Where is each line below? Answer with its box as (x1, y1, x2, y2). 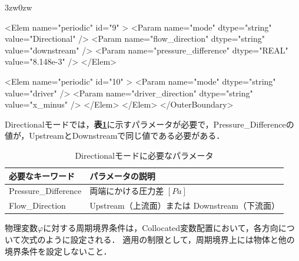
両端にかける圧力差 (89, 185, 164, 197)
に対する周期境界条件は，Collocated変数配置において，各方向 (43, 222, 278, 234)
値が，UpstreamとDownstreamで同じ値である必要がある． (5, 129, 225, 142)
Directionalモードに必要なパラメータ (75, 149, 214, 161)
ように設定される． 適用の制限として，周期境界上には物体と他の (45, 233, 295, 245)
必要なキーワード (9, 169, 75, 182)
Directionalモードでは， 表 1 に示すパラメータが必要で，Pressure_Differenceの (5, 118, 294, 130)
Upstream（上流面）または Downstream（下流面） (89, 199, 280, 212)
